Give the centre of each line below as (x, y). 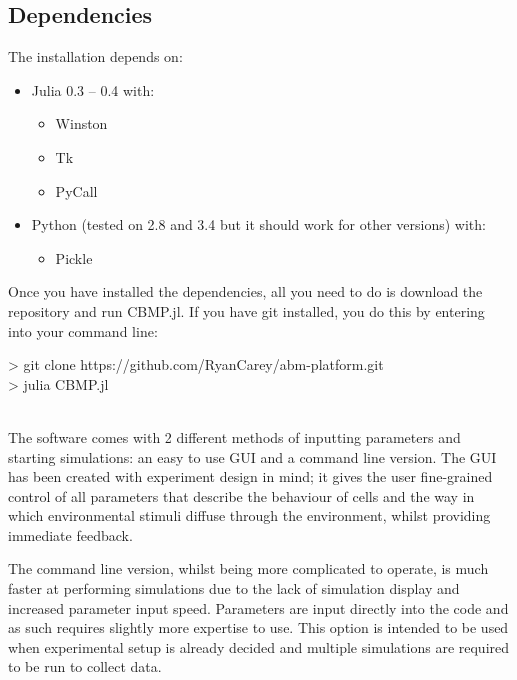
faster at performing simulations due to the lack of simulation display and (234, 588)
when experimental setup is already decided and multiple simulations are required (259, 646)
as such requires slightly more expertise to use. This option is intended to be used (258, 627)
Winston (81, 123)
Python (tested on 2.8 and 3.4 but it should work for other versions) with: (258, 224)
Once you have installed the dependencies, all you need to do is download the (245, 291)
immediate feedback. (70, 534)
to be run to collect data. (85, 666)
